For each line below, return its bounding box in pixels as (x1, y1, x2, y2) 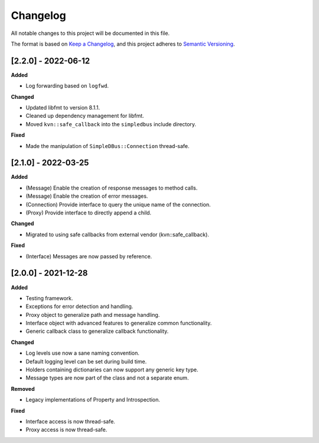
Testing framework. (25, 294, 73, 301)
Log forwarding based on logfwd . (25, 82, 109, 89)
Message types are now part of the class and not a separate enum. (25, 374, 189, 381)
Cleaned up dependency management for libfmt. (25, 113, 144, 120)
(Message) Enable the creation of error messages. (25, 192, 148, 200)
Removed (11, 385, 35, 392)
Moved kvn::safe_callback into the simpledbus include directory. (25, 120, 197, 127)
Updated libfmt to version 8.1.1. (25, 104, 100, 111)
